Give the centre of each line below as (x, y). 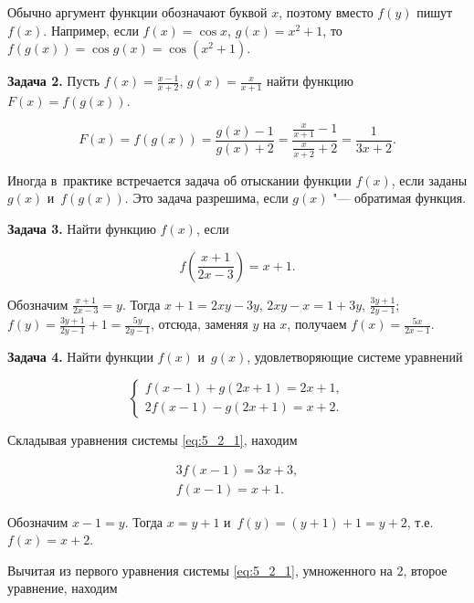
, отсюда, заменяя (200, 324)
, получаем (317, 324)
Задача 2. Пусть (54, 81)
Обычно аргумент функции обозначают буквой (137, 12)
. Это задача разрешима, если (206, 198)
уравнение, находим (63, 588)
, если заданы (429, 180)
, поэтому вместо (326, 12)
